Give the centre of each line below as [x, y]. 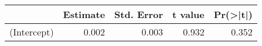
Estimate [84, 14]
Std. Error [139, 14]
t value [188, 14]
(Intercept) [32, 32]
